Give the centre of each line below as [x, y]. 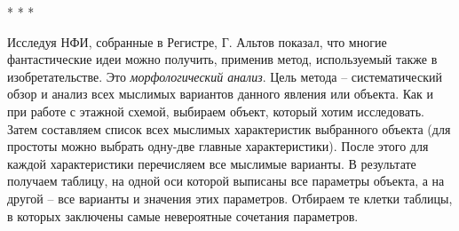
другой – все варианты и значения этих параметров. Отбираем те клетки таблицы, [230, 198]
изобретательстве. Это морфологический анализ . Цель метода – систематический [225, 76]
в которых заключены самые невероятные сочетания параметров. [183, 215]
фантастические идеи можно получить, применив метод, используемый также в [222, 59]
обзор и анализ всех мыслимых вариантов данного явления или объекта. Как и [221, 94]
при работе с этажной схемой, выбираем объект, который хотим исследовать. [216, 111]
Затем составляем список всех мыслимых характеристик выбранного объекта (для [229, 128]
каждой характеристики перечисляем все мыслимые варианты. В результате [212, 163]
